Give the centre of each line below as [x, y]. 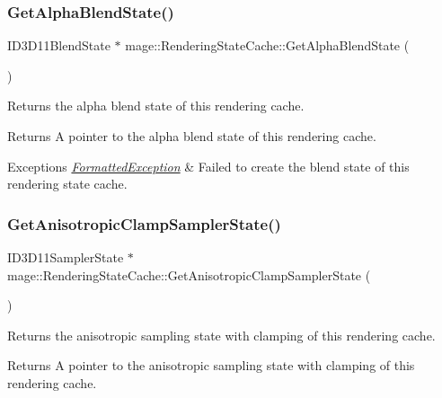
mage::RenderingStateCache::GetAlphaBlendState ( [267, 45]
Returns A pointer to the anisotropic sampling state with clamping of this [211, 365]
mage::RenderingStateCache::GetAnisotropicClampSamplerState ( [189, 274]
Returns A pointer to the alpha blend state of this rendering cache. [192, 136]
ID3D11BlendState [59, 45]
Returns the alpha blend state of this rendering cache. [156, 106]
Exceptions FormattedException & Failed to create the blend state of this [208, 166]
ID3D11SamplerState [66, 257]
